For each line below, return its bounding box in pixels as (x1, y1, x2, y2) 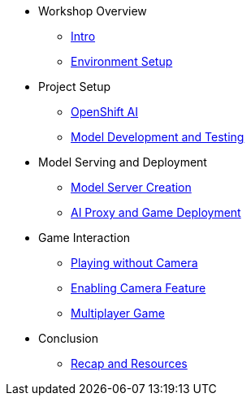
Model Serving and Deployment (38, 155, 207, 169)
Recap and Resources (71, 357, 188, 370)
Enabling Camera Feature (71, 281, 206, 295)
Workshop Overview (38, 4, 147, 18)
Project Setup (38, 80, 111, 93)
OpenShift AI (71, 105, 139, 119)
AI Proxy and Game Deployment (71, 205, 241, 219)
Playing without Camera (71, 256, 198, 270)
